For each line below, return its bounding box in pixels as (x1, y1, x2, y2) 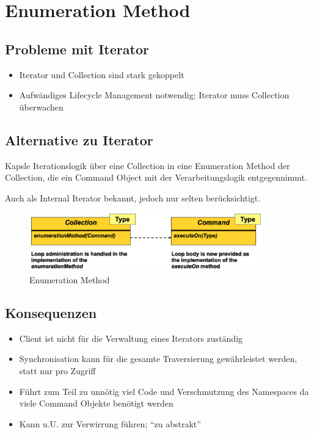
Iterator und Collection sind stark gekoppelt (19, 68, 184, 81)
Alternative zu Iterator (5, 130, 153, 149)
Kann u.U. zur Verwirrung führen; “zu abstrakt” (19, 417, 201, 430)
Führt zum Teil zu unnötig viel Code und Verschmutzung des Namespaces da (19, 385, 309, 397)
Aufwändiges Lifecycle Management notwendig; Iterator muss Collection (19, 89, 290, 101)
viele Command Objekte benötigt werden (19, 397, 173, 410)
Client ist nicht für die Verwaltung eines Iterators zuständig (19, 331, 243, 344)
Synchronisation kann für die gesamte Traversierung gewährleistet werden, (19, 352, 298, 365)
